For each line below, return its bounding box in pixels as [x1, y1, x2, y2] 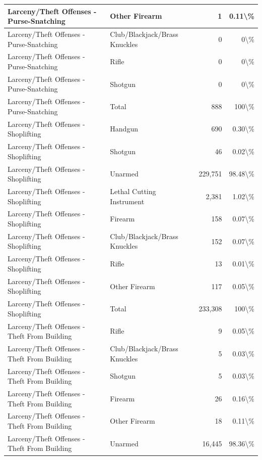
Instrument [110, 196, 145, 206]
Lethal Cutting [110, 186, 156, 196]
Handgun [110, 123, 138, 134]
